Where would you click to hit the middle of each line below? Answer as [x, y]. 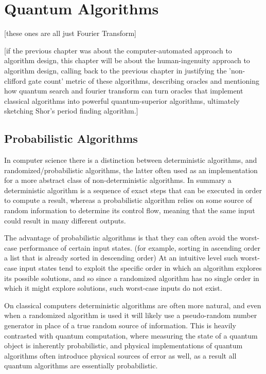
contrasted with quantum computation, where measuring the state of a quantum [131, 335]
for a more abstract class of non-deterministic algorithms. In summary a [118, 180]
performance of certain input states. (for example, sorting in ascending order [140, 247]
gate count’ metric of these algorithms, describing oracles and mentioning [144, 80]
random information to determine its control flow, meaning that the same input [130, 210]
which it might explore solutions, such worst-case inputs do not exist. [113, 288]
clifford [15, 80]
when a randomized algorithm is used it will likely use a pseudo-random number [131, 315]
